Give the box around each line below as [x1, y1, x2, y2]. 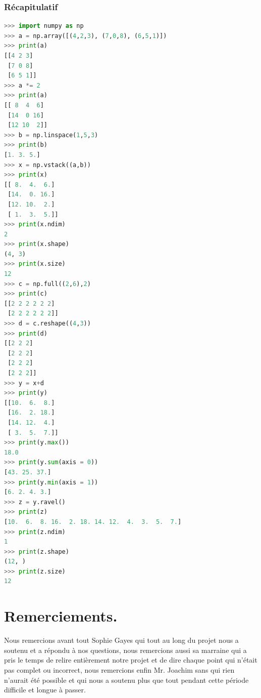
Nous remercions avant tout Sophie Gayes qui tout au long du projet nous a [4, 635, 239, 645]
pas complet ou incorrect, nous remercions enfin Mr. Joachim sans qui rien [4, 664, 235, 675]
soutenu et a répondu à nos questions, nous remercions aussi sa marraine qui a [4, 644, 247, 655]
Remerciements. [4, 605, 118, 626]
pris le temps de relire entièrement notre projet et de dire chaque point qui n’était [4, 654, 257, 665]
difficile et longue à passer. [4, 684, 86, 695]
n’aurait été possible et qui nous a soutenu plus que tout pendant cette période [4, 674, 249, 685]
